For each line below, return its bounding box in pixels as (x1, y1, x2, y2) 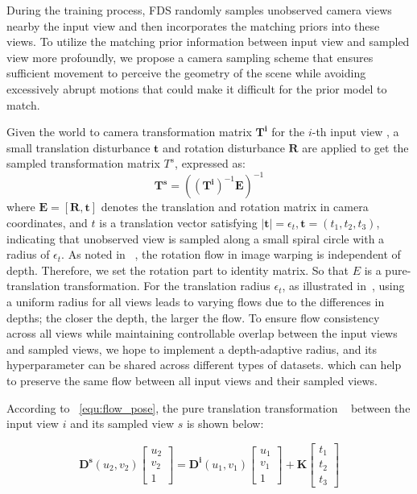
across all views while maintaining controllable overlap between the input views (6, 325, 398, 342)
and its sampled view (70, 415, 175, 432)
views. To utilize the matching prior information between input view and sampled (6, 33, 410, 50)
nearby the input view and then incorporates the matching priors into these (6, 17, 380, 34)
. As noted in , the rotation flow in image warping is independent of (61, 246, 401, 263)
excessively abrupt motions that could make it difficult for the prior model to (6, 80, 387, 97)
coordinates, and (6, 214, 88, 231)
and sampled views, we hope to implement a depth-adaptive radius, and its (6, 340, 378, 357)
